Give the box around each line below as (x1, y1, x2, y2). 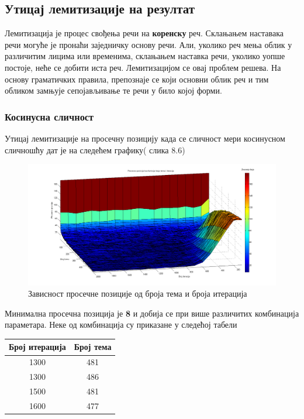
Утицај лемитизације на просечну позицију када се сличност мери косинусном (5, 132, 285, 144)
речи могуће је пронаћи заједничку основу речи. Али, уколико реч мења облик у (5, 38, 292, 50)
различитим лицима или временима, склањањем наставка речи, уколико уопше (5, 50, 285, 62)
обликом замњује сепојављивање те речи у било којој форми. (5, 84, 222, 97)
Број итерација (9, 341, 66, 353)
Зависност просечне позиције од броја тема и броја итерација (28, 287, 247, 300)
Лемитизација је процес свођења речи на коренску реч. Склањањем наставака (5, 27, 284, 39)
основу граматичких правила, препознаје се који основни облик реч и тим (5, 73, 269, 85)
